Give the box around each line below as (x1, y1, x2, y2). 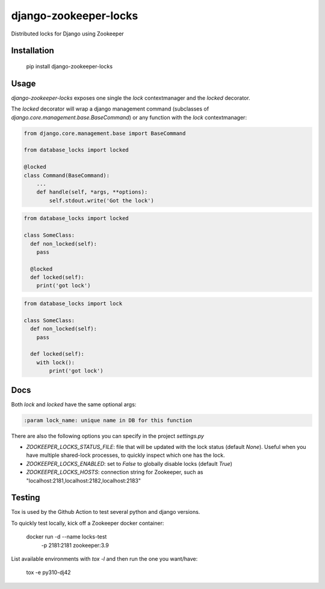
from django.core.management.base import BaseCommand (23, 130, 186, 136)
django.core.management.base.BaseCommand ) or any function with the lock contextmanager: (11, 114, 247, 121)
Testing (11, 493, 40, 503)
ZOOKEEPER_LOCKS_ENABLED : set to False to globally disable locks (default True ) (26, 460, 233, 467)
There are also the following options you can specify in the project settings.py (11, 432, 205, 439)
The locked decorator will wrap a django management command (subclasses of (11, 105, 209, 112)
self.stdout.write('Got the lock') (49, 197, 155, 204)
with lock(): (36, 359, 75, 366)
